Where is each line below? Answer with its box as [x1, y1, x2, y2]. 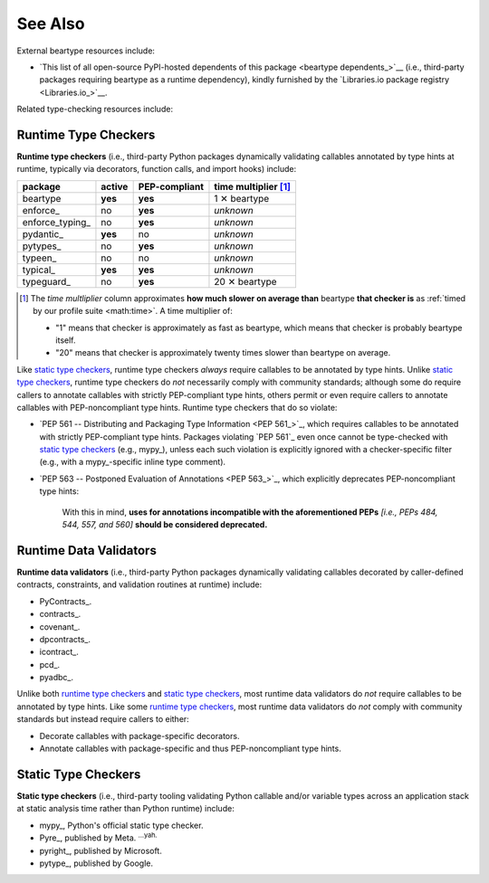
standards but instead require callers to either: [16, 714, 189, 725]
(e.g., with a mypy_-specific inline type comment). [39, 457, 226, 468]
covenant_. [39, 621, 81, 632]
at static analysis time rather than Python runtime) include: [16, 803, 235, 814]
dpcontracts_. [39, 633, 91, 644]
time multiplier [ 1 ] [214, 180, 292, 193]
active [101, 180, 129, 193]
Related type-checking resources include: [16, 104, 174, 115]
